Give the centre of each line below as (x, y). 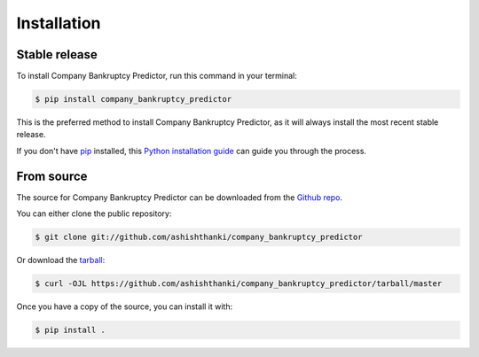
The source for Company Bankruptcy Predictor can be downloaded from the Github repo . (180, 197)
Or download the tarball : (61, 260)
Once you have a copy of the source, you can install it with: (125, 307)
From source (52, 176)
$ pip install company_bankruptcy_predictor (133, 99)
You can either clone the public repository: (94, 213)
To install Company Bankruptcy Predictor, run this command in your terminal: (157, 76)
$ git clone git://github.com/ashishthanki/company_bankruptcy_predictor (199, 237)
